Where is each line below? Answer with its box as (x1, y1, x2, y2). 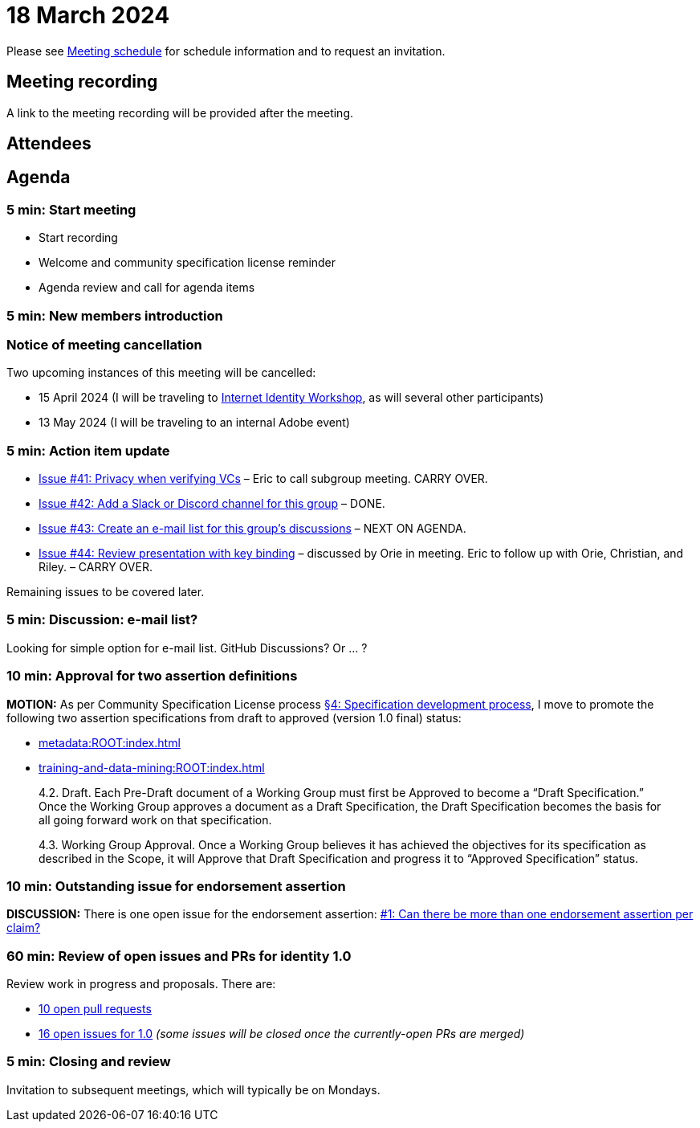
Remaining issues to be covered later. (6, 585, 205, 599)
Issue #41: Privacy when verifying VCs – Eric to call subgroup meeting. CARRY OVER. (39, 472, 488, 486)
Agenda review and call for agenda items (39, 280, 255, 295)
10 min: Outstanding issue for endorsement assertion (6, 877, 346, 894)
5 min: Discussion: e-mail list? (6, 611, 198, 628)
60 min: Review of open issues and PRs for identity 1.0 (6, 947, 352, 964)
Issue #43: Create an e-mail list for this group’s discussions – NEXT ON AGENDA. (39, 521, 466, 536)
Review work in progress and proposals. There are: (6, 977, 276, 991)
